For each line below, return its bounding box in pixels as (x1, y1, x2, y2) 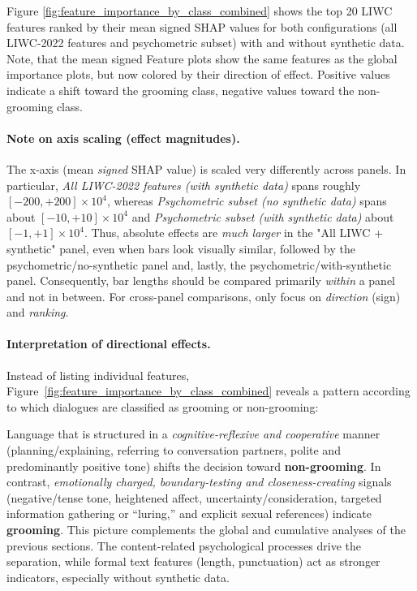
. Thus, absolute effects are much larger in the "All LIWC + (84, 224, 384, 241)
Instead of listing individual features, (6, 366, 190, 383)
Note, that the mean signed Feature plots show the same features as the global (6, 50, 398, 67)
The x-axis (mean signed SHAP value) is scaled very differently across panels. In (6, 160, 406, 177)
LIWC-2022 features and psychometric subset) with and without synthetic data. (6, 34, 405, 51)
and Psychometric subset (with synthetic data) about (131, 208, 394, 225)
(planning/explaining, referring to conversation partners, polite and (6, 442, 341, 459)
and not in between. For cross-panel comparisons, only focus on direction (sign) (6, 287, 401, 304)
